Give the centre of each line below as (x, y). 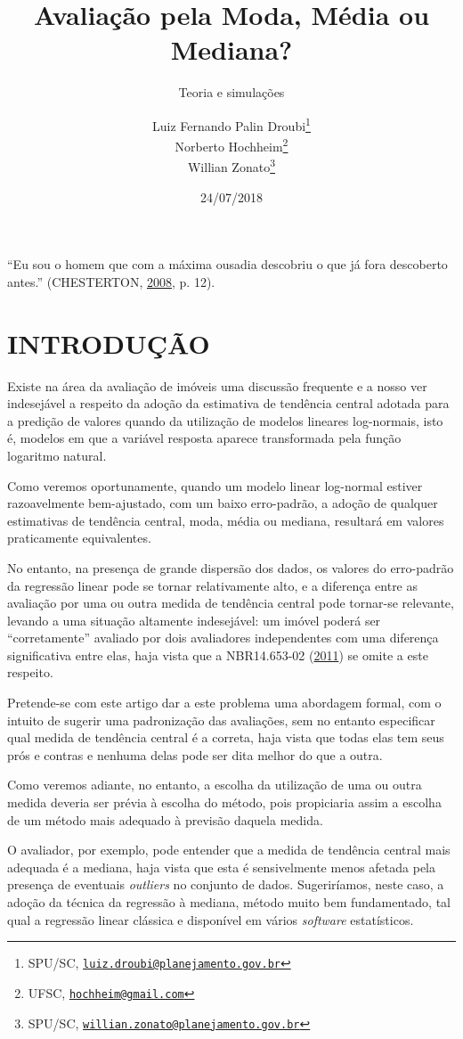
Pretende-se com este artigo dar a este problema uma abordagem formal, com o (224, 703)
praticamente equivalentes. (79, 538)
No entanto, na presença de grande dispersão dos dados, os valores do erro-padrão (231, 567)
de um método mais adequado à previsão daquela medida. (165, 819)
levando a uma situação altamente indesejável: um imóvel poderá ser (194, 620)
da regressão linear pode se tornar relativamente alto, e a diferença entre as (213, 585)
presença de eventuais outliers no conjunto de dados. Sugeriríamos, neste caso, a (226, 884)
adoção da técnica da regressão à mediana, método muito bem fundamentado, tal (229, 902)
